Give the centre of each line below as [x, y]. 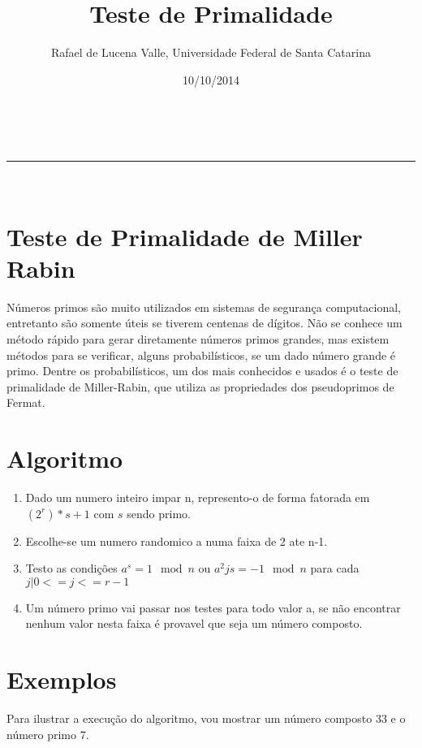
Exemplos [62, 679]
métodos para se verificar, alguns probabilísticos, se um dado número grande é [201, 355]
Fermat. [26, 402]
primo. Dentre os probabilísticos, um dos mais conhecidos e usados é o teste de [202, 371]
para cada [335, 568]
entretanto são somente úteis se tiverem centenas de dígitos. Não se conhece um [205, 323]
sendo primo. [159, 513]
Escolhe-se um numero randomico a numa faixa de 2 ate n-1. [177, 540]
